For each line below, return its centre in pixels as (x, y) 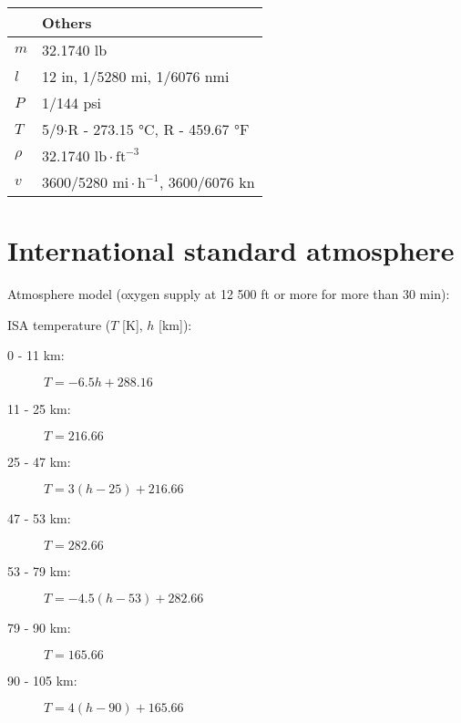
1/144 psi (72, 103)
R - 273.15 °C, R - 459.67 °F (159, 129)
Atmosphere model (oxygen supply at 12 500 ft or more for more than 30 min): (229, 294)
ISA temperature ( (59, 324)
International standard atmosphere (231, 250)
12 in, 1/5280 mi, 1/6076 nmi (136, 76)
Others (67, 22)
